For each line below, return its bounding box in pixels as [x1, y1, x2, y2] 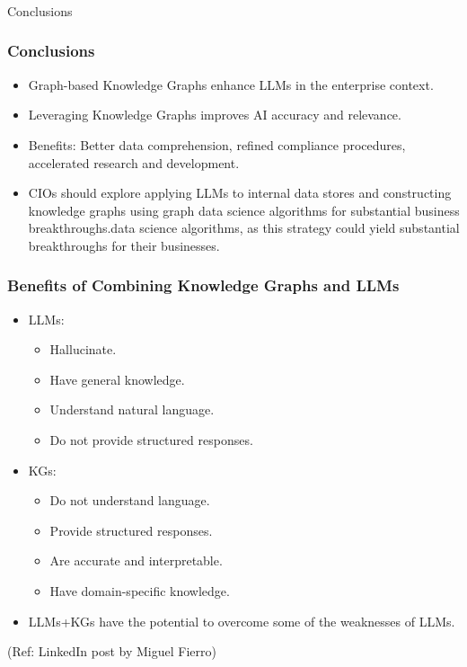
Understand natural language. [49, 400, 215, 419]
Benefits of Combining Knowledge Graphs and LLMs [7, 274, 400, 297]
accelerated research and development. [28, 153, 240, 172]
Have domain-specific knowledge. [49, 582, 230, 600]
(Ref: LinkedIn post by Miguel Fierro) [7, 642, 216, 661]
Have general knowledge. [49, 369, 185, 388]
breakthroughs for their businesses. [28, 236, 220, 254]
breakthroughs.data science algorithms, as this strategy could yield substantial [28, 218, 460, 237]
